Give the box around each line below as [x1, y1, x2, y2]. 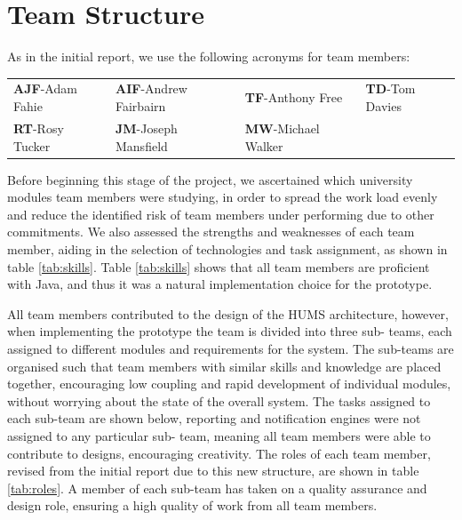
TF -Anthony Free [244, 88, 343, 107]
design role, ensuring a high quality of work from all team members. [7, 496, 378, 515]
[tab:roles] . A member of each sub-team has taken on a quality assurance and [7, 478, 427, 497]
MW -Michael [244, 118, 320, 137]
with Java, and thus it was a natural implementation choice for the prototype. [7, 275, 433, 293]
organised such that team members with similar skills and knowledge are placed [7, 356, 442, 375]
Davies [365, 97, 402, 116]
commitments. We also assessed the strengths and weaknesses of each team [7, 222, 415, 241]
